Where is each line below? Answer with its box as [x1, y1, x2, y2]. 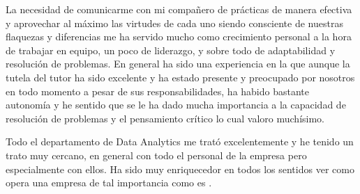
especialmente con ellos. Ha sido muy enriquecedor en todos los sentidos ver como [6, 161, 354, 176]
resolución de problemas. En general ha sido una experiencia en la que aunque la [6, 56, 350, 71]
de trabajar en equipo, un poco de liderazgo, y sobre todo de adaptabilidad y [6, 42, 336, 57]
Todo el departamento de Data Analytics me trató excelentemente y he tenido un [6, 134, 354, 149]
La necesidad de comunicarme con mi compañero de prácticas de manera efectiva [6, 2, 352, 16]
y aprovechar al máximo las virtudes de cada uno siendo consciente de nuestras [6, 15, 343, 30]
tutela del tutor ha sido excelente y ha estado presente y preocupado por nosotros [6, 70, 355, 84]
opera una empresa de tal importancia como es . [6, 175, 212, 190]
